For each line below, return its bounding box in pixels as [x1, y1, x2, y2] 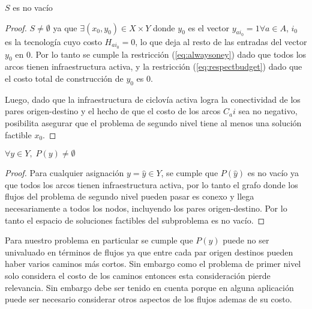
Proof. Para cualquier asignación [5, 167, 124, 179]
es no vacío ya [247, 167, 299, 179]
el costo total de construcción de [5, 72, 124, 85]
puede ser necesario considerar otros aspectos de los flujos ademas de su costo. [5, 293, 292, 305]
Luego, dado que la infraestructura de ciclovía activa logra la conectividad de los [5, 93, 301, 105]
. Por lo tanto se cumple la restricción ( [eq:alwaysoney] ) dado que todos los [30, 47, 307, 60]
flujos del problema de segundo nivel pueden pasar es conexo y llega [5, 190, 254, 203]
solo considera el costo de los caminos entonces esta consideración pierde [5, 269, 271, 281]
